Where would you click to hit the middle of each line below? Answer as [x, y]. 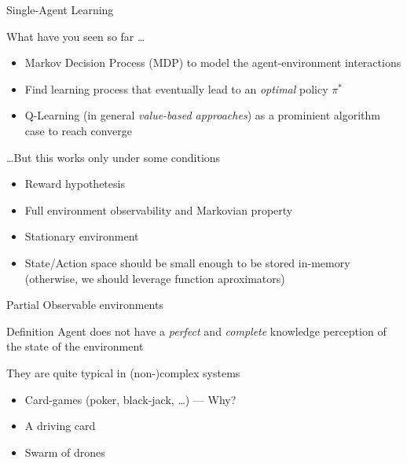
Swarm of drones [65, 452]
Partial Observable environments [85, 305]
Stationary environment [82, 236]
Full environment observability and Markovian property [159, 209]
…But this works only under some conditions [114, 157]
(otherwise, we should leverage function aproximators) [155, 278]
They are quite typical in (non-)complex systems [123, 372]
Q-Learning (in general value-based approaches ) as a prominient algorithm [202, 115]
